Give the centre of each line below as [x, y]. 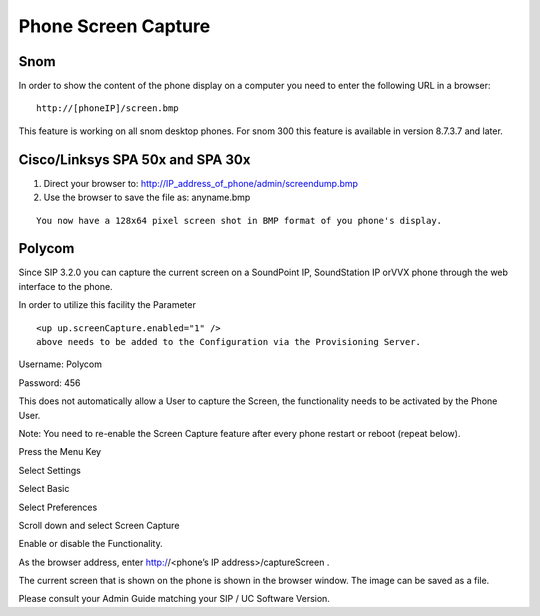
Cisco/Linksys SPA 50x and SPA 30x [134, 159]
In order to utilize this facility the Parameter [107, 305]
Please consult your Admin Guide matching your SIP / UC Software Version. [174, 599]
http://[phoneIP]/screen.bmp [107, 108]
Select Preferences [58, 507]
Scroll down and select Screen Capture [99, 525]
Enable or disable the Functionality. [91, 544]
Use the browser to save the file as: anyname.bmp [147, 197]
